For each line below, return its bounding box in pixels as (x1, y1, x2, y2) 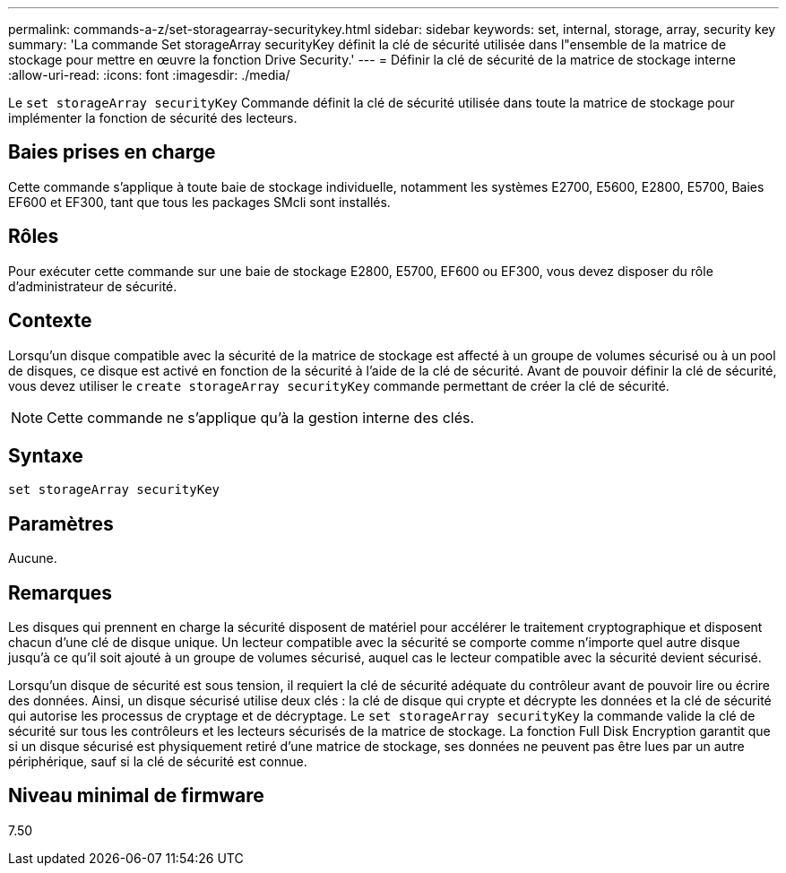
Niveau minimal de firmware (8, 784, 264, 808)
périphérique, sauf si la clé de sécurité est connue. (8, 754, 307, 770)
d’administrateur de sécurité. (8, 278, 177, 294)
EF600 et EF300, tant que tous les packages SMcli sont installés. (8, 194, 391, 210)
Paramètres (8, 512, 114, 535)
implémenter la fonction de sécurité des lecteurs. (8, 110, 298, 125)
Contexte (8, 309, 92, 333)
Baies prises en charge (8, 141, 216, 164)
